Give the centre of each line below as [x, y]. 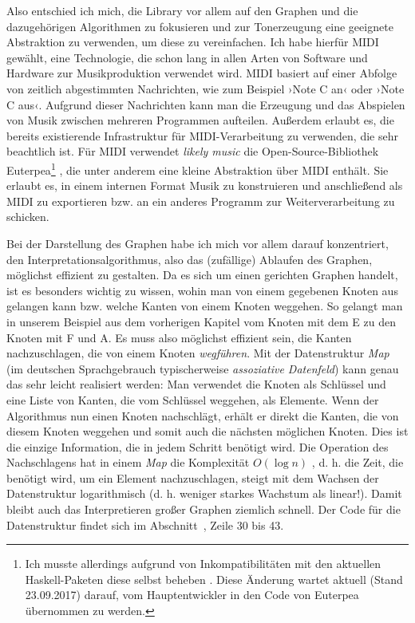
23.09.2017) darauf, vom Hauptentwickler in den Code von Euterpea [192, 595]
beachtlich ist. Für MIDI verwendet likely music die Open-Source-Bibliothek [193, 151]
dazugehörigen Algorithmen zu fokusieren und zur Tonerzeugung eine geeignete [200, 26]
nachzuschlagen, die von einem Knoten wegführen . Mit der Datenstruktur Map [198, 353]
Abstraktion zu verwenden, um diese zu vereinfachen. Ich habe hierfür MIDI [193, 42]
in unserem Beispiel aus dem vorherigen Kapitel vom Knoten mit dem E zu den [201, 321]
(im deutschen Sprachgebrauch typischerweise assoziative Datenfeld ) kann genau [203, 368]
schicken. [28, 217]
